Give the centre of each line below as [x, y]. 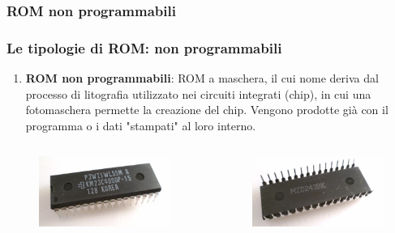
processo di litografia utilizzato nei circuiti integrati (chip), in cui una [198, 93]
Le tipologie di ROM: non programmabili [144, 47]
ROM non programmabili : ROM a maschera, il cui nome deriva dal [202, 78]
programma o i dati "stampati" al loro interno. [141, 125]
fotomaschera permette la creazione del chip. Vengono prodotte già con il [207, 110]
